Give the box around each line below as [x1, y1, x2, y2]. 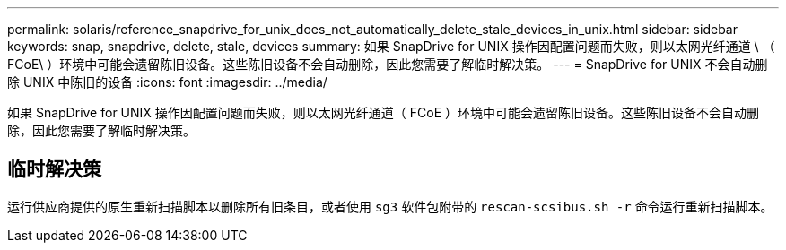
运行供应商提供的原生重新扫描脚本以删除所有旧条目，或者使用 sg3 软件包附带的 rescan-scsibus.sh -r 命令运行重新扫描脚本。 [7, 198, 773, 214]
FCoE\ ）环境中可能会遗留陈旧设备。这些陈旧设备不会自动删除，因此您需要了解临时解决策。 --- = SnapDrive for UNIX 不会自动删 [7, 56, 768, 72]
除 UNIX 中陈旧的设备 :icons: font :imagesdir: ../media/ [7, 74, 327, 90]
